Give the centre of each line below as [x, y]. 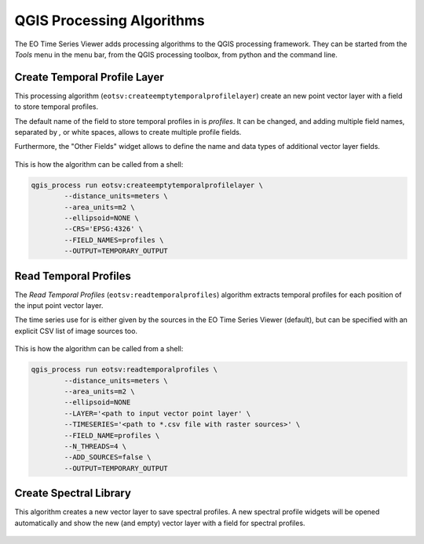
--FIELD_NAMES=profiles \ [114, 240]
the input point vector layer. [59, 306]
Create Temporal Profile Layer [89, 77]
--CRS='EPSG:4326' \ [104, 229]
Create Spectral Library [73, 493]
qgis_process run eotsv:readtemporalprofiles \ [124, 370]
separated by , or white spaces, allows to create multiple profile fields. [128, 132]
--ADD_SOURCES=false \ [108, 457]
